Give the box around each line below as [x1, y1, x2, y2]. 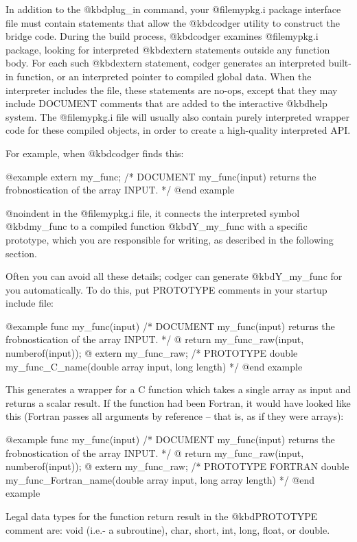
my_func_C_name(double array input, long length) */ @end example [5, 359, 303, 373]
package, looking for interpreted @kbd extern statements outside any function [5, 42, 330, 56]
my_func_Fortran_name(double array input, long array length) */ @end [5, 472, 315, 486]
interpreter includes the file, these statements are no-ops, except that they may [5, 82, 338, 97]
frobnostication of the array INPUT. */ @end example [5, 182, 235, 197]
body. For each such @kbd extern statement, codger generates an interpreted [5, 56, 325, 70]
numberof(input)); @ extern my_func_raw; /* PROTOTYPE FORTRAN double [5, 459, 349, 473]
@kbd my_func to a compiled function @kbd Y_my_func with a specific [5, 219, 308, 233]
